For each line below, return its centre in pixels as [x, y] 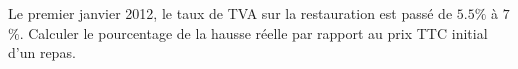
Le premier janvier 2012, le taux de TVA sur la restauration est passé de [230, 13]
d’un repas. [42, 52]
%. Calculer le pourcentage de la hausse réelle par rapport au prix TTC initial [248, 32]
